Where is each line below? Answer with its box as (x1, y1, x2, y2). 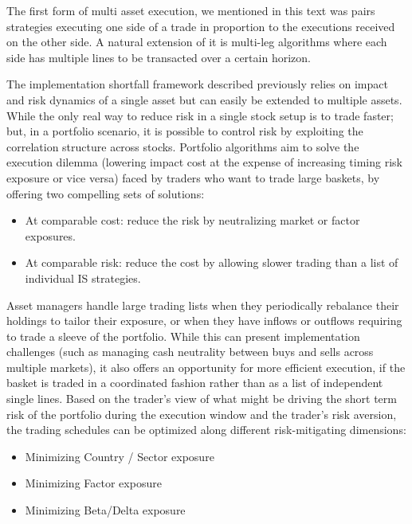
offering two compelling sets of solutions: (6, 185, 205, 201)
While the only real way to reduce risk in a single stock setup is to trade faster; (6, 107, 394, 123)
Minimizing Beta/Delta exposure (25, 502, 186, 518)
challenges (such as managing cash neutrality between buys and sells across (6, 343, 374, 360)
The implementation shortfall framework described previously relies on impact (6, 76, 388, 92)
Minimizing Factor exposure (25, 475, 162, 491)
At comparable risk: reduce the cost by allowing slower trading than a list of (25, 254, 398, 271)
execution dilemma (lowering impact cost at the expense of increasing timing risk (6, 154, 402, 170)
